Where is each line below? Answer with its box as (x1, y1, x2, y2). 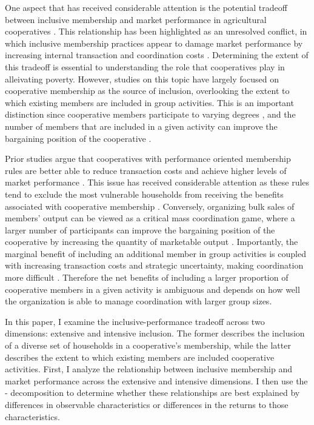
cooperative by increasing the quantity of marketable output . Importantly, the (5, 235, 298, 248)
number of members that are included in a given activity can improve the (5, 119, 278, 132)
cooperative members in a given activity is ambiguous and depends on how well (5, 283, 300, 295)
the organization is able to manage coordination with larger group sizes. (5, 295, 272, 307)
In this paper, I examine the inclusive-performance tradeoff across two (5, 315, 265, 327)
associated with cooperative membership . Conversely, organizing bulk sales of (5, 199, 295, 212)
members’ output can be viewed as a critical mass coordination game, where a (5, 212, 295, 224)
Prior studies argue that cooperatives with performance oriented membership (5, 152, 291, 165)
